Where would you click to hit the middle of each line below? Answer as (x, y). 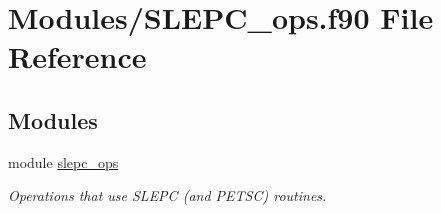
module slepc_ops (63, 161)
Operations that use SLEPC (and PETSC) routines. (167, 195)
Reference (77, 56)
